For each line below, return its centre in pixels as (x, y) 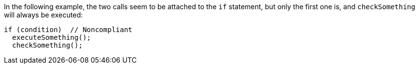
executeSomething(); (52, 37)
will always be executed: (43, 15)
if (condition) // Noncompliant (68, 30)
